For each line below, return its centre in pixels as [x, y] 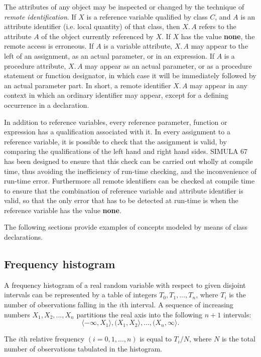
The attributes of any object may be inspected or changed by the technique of [124, 7]
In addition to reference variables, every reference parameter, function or [116, 122]
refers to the [218, 26]
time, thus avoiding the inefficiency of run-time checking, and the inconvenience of [130, 171]
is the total [238, 339]
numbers [17, 314]
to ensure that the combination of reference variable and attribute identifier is [124, 190]
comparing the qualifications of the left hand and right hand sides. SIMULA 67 [126, 151]
